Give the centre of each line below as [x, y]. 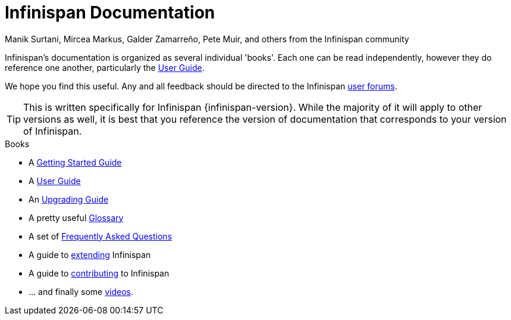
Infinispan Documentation [110, 13]
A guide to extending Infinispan [90, 254]
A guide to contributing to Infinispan [99, 273]
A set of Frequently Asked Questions [101, 236]
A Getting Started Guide [75, 162]
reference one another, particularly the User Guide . [105, 67]
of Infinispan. [53, 131]
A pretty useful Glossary [76, 218]
